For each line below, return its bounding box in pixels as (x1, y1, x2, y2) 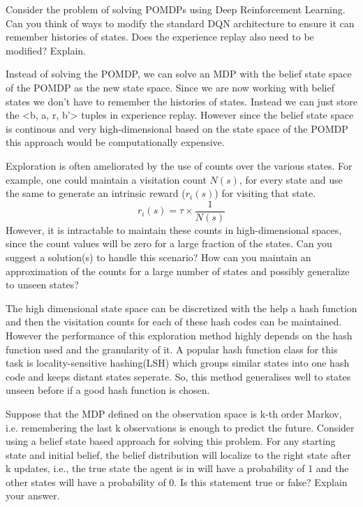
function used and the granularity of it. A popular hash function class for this (6, 341, 338, 356)
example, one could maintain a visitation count (6, 172, 207, 186)
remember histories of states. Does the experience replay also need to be (6, 29, 314, 44)
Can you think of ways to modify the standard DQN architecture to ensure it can (6, 15, 355, 30)
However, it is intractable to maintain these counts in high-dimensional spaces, (6, 222, 342, 237)
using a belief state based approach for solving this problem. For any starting (6, 434, 336, 448)
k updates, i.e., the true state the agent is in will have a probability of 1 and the (6, 461, 349, 476)
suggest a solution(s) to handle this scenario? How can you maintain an (6, 249, 311, 264)
